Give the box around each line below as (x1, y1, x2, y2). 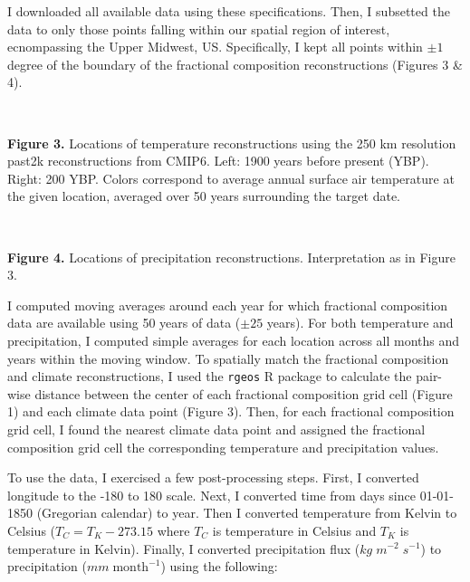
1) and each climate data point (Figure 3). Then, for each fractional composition (7, 402, 455, 421)
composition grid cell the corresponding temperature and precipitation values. (7, 437, 439, 456)
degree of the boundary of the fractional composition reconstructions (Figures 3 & (7, 54, 463, 73)
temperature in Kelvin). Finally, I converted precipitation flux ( (7, 539, 360, 558)
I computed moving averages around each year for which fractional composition (7, 295, 448, 314)
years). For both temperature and (266, 313, 454, 332)
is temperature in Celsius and (212, 520, 377, 539)
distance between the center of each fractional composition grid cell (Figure (34, 384, 453, 403)
